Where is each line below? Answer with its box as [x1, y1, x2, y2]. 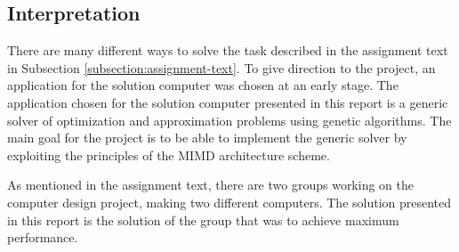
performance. [7, 228, 78, 247]
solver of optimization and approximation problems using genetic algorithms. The [7, 110, 452, 129]
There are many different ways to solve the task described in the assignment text [7, 41, 448, 60]
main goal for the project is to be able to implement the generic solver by [7, 128, 407, 147]
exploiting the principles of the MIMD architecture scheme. [7, 145, 330, 164]
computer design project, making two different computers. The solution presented [7, 192, 452, 211]
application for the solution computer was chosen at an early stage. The [7, 76, 399, 94]
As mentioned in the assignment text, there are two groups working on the [7, 175, 414, 194]
